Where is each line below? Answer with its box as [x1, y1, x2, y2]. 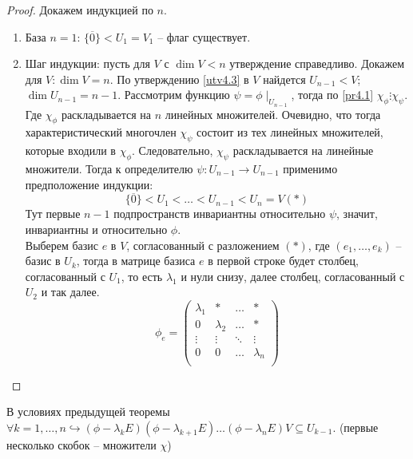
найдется [263, 70, 306, 87]
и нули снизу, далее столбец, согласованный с [181, 267, 405, 284]
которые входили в [25, 142, 116, 159]
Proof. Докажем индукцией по [6, 2, 153, 18]
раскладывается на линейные [232, 142, 374, 159]
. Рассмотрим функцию [117, 86, 230, 103]
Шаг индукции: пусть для [25, 55, 150, 72]
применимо [283, 160, 338, 176]
